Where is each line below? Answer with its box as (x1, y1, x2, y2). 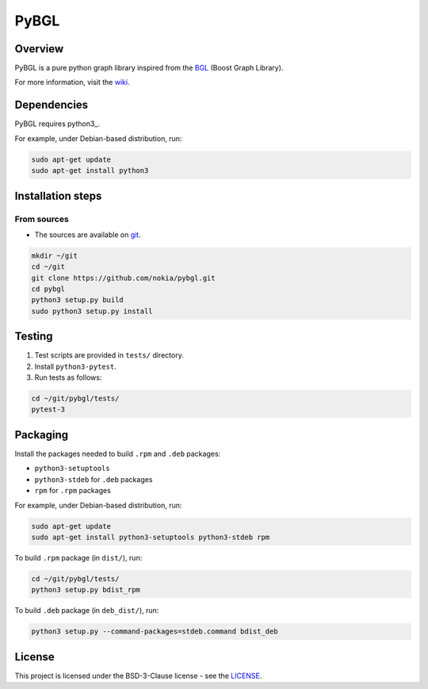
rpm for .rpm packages (34, 486, 111, 496)
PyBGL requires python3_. (14, 119, 101, 128)
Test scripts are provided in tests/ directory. (34, 350, 184, 360)
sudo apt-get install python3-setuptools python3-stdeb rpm (31, 532, 270, 542)
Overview (14, 42, 64, 56)
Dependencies (14, 98, 89, 112)
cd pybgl (31, 285, 66, 293)
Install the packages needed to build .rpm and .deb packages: (14, 449, 221, 458)
